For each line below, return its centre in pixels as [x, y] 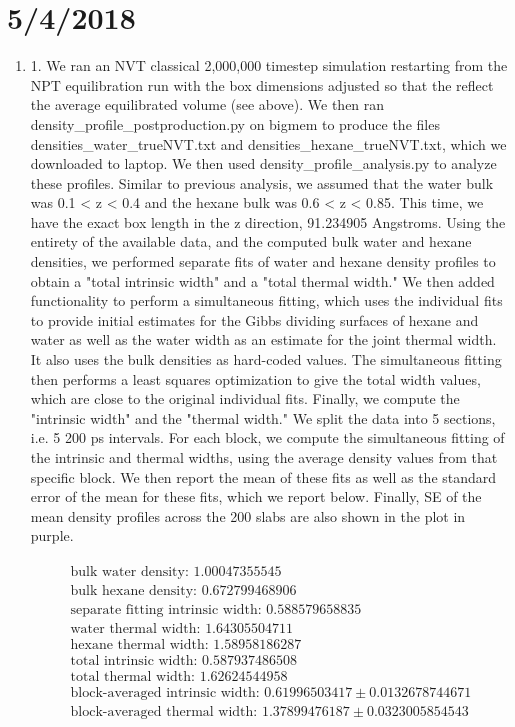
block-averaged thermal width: [164, 712]
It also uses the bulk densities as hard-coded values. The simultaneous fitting [266, 359]
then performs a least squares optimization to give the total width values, [255, 378]
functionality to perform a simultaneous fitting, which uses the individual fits [266, 300]
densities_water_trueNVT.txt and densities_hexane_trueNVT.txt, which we [268, 143]
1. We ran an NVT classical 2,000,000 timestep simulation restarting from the [269, 65]
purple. [52, 535]
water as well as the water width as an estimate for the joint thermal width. [263, 339]
